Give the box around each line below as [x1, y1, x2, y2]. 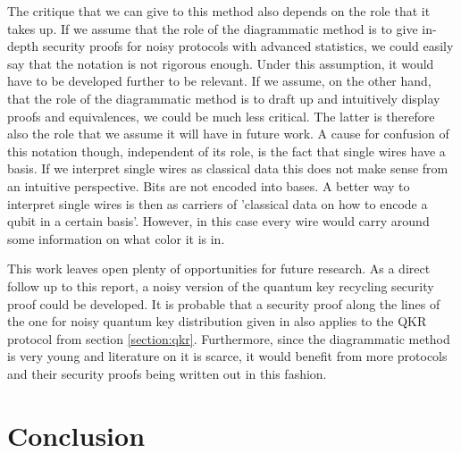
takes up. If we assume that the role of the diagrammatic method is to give [7, 19, 418, 38]
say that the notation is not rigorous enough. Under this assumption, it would [7, 54, 434, 72]
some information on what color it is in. [7, 229, 225, 247]
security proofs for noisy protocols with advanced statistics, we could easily [42, 37, 454, 55]
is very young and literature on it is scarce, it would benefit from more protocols [7, 347, 448, 365]
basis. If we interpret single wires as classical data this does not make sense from [7, 159, 448, 178]
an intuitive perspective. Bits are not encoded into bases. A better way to [7, 176, 410, 195]
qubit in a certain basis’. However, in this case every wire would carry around [7, 212, 430, 231]
